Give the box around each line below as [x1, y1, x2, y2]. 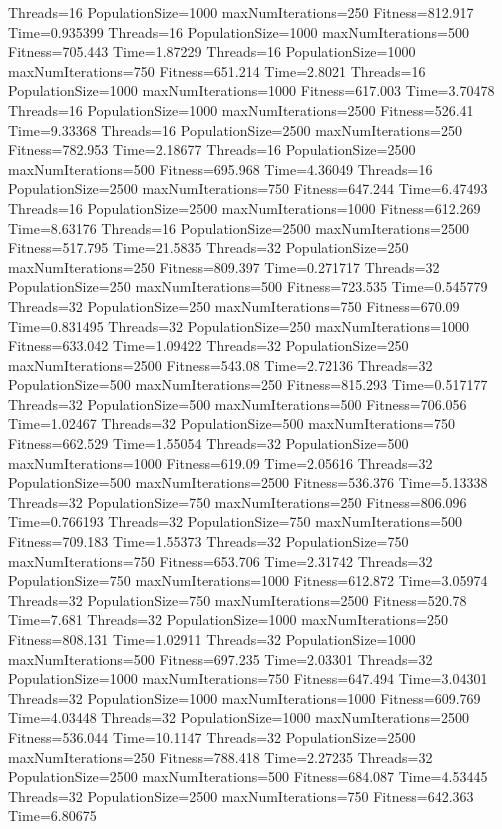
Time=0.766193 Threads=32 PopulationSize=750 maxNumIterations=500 [8, 511, 462, 532]
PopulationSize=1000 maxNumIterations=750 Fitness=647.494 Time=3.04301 [8, 668, 488, 689]
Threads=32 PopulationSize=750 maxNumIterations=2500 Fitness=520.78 [8, 589, 467, 610]
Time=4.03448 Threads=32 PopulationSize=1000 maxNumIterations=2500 [8, 707, 469, 728]
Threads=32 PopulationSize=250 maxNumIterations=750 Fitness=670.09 [8, 295, 460, 316]
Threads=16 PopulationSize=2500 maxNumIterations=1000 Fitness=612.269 [8, 197, 481, 218]
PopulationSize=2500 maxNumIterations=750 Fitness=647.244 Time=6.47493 [8, 178, 488, 199]
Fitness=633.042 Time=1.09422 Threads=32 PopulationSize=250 [8, 335, 409, 356]
